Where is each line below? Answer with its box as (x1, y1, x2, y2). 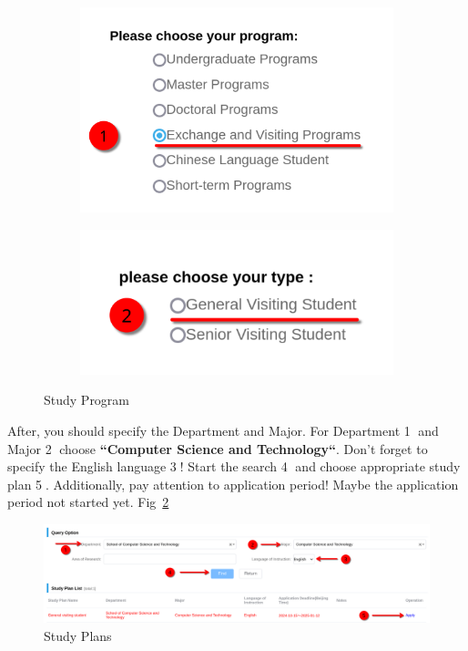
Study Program (44, 390, 130, 409)
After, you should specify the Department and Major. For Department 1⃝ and (7, 420, 439, 439)
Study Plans (44, 625, 112, 645)
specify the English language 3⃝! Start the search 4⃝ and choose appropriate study (7, 457, 461, 476)
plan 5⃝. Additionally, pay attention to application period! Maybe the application (7, 474, 459, 493)
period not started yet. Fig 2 (7, 492, 169, 511)
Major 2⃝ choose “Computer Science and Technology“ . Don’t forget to (7, 439, 428, 458)
